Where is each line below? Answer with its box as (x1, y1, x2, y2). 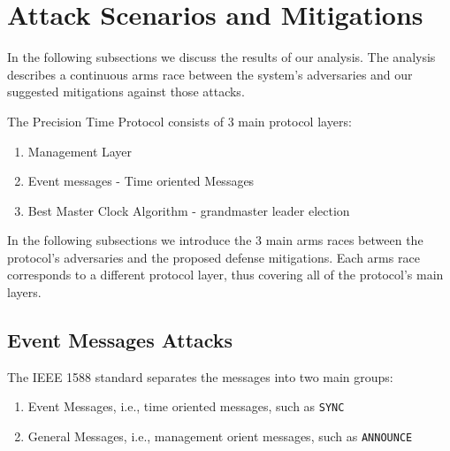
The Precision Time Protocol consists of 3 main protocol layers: (7, 111, 352, 130)
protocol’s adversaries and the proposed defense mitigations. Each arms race (7, 248, 420, 266)
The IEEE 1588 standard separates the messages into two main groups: (7, 367, 393, 386)
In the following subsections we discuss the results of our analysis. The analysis (7, 48, 436, 66)
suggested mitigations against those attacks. (7, 82, 245, 101)
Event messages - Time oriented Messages (27, 172, 255, 190)
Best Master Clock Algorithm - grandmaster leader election (27, 201, 350, 219)
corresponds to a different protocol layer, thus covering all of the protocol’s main (7, 265, 444, 284)
